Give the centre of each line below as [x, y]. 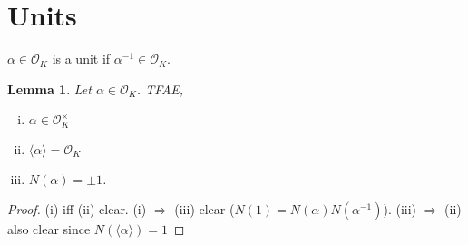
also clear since [49, 229]
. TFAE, [160, 88]
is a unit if [81, 59]
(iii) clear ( [205, 209]
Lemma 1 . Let [49, 88]
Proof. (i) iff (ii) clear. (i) [77, 209]
